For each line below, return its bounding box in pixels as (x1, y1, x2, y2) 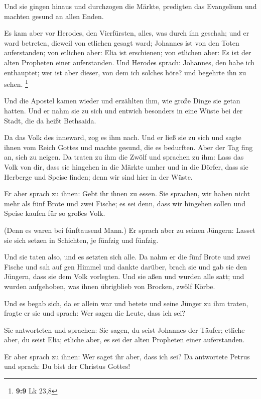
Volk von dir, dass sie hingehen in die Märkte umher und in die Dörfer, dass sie (4, 161, 248, 172)
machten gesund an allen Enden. (4, 11, 104, 21)
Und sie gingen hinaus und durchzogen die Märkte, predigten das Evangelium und (4, 1, 257, 11)
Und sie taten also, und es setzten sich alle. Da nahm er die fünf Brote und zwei (4, 251, 250, 262)
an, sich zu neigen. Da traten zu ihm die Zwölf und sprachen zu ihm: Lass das (4, 152, 244, 162)
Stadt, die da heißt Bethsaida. (4, 115, 96, 125)
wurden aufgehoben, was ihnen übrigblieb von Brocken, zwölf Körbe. (4, 281, 215, 291)
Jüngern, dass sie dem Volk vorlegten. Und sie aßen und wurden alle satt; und (4, 271, 244, 282)
